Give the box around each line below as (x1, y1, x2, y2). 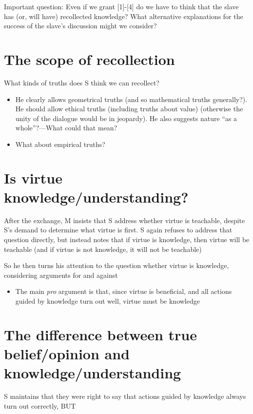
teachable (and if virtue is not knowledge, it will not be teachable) (4, 244, 202, 254)
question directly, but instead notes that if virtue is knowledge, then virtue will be (4, 234, 250, 244)
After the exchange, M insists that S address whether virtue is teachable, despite (4, 215, 245, 225)
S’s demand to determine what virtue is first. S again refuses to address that (4, 225, 233, 235)
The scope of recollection (4, 49, 175, 69)
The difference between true (4, 324, 197, 344)
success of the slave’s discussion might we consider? (4, 21, 157, 31)
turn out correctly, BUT (4, 400, 76, 411)
